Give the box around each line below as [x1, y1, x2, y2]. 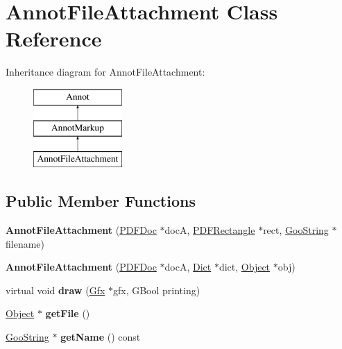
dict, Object [219, 259, 271, 274]
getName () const [60, 330, 141, 344]
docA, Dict [164, 259, 212, 274]
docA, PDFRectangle [164, 223, 255, 237]
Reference [6, 24, 102, 53]
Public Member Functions [6, 190, 196, 212]
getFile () [45, 306, 90, 321]
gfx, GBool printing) [112, 282, 200, 297]
